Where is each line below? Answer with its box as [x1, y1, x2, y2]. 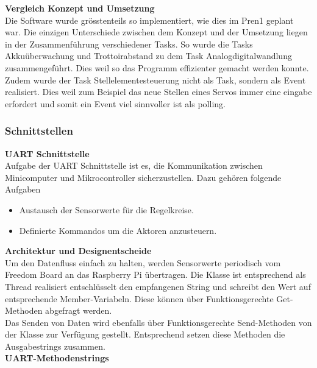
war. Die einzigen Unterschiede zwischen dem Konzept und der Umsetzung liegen [5, 26, 308, 38]
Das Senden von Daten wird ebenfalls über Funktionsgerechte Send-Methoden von [5, 316, 312, 328]
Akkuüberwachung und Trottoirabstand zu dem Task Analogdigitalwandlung [5, 49, 292, 62]
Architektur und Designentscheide [5, 244, 152, 257]
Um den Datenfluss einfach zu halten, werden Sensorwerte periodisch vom [5, 256, 281, 269]
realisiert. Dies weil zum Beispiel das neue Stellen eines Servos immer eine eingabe [5, 85, 312, 98]
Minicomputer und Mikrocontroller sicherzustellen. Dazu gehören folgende [5, 171, 282, 183]
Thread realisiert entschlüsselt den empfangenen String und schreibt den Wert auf [5, 280, 311, 292]
